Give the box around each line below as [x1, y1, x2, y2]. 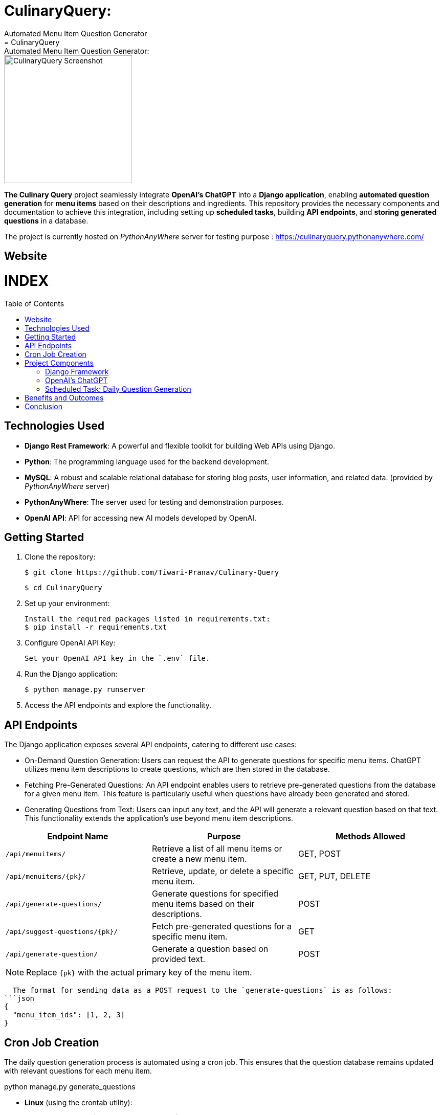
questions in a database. [4, 216, 88, 225]
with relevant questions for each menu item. [4, 1066, 152, 1076]
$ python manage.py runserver [25, 685, 146, 694]
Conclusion [25, 402, 63, 411]
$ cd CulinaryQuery [25, 584, 102, 592]
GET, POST [298, 849, 341, 859]
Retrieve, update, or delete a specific [151, 866, 294, 877]
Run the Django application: [25, 670, 118, 679]
